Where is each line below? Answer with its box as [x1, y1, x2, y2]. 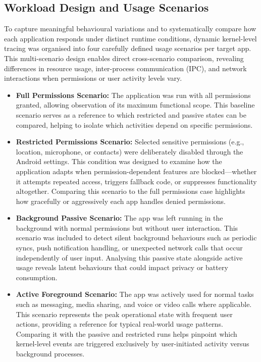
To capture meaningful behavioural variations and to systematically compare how [4, 23, 256, 34]
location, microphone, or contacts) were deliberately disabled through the [16, 146, 243, 157]
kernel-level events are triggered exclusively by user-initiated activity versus [16, 338, 249, 349]
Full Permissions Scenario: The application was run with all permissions [16, 89, 251, 100]
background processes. [16, 348, 85, 359]
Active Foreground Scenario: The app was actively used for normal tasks [16, 289, 254, 299]
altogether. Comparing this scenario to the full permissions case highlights [16, 186, 245, 196]
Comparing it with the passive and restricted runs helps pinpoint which [16, 328, 237, 339]
